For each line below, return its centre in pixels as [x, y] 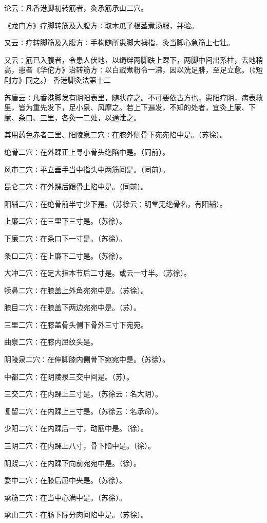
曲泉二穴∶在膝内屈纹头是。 [51, 342]
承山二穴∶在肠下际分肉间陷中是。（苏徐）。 [76, 515]
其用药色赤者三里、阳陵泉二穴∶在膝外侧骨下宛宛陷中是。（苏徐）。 [116, 134]
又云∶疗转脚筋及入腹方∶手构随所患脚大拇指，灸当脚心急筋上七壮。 [119, 42]
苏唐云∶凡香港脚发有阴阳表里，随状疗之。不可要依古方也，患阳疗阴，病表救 [133, 97]
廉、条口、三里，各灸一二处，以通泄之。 [72, 117]
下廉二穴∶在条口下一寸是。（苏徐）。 [65, 238]
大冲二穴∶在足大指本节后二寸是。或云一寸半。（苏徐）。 [98, 273]
